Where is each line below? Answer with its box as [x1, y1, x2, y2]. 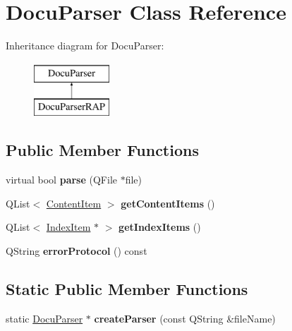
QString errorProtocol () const [6, 243, 147, 258]
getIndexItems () [118, 219, 201, 234]
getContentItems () [121, 195, 215, 210]
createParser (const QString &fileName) [94, 311, 276, 325]
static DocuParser [6, 311, 83, 325]
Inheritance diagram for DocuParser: [6, 38, 164, 53]
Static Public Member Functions [6, 277, 248, 299]
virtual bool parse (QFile [6, 172, 117, 187]
